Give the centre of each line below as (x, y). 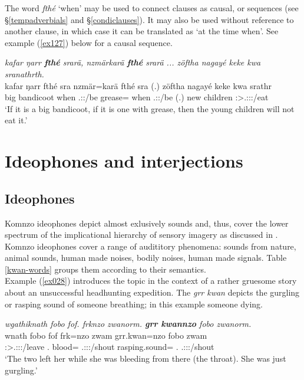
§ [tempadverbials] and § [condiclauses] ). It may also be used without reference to (149, 19)
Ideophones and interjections (124, 161)
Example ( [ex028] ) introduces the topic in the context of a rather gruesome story (151, 281)
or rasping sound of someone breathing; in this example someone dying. (134, 304)
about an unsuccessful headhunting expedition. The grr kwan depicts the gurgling (152, 292)
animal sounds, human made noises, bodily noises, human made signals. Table (146, 258)
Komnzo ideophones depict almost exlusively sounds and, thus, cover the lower (147, 223)
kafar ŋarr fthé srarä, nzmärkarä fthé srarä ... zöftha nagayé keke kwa (133, 62)
